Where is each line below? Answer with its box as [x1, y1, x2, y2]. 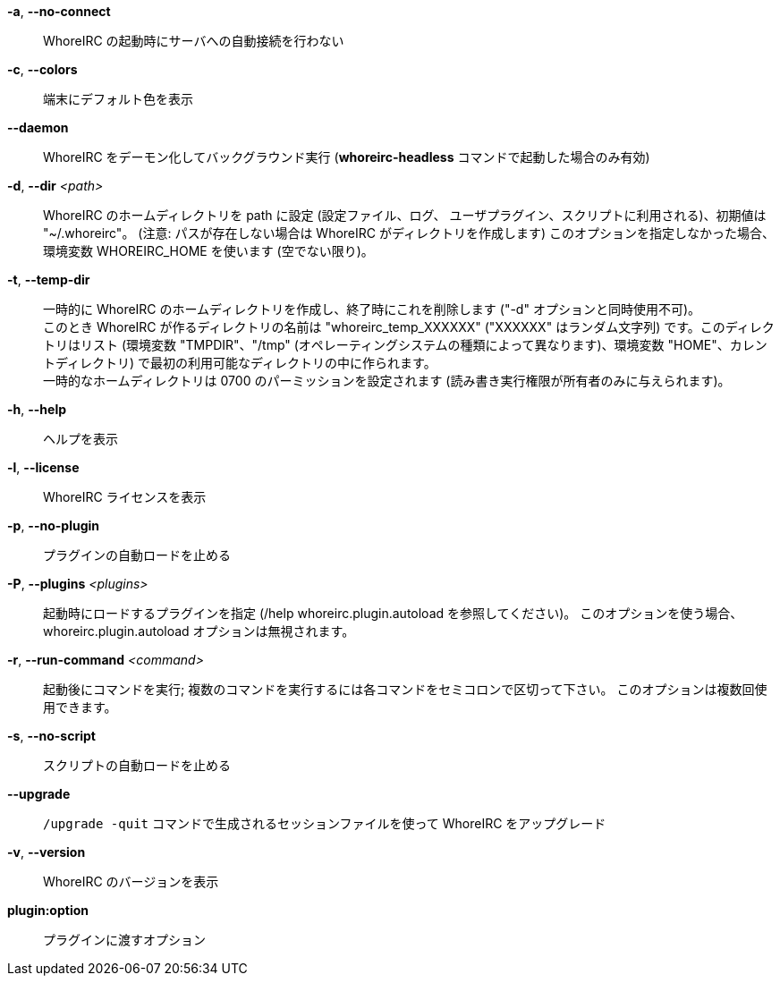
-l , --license [7, 460, 80, 475]
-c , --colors [7, 62, 78, 77]
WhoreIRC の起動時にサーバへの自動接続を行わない [43, 33, 344, 48]
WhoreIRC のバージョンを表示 [43, 874, 219, 889]
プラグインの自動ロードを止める [43, 547, 231, 563]
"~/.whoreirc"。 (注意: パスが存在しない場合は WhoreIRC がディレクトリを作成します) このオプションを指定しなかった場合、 [43, 225, 775, 241]
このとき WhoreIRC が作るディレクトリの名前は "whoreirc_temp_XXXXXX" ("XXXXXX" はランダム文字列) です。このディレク [43, 319, 775, 335]
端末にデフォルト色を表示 [43, 91, 193, 106]
